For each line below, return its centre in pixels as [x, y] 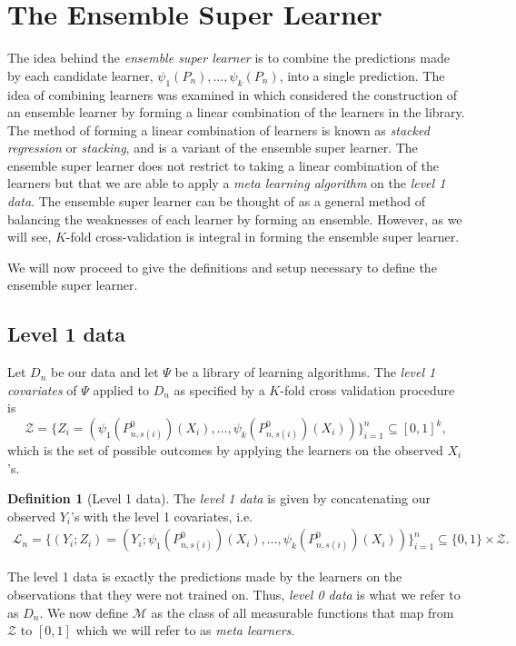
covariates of [42, 389]
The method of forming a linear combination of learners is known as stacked [218, 129]
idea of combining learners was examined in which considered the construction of [233, 94]
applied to [121, 389]
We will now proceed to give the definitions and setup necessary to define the [222, 267]
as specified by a [219, 389]
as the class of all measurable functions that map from [303, 612]
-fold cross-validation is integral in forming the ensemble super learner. [263, 237]
